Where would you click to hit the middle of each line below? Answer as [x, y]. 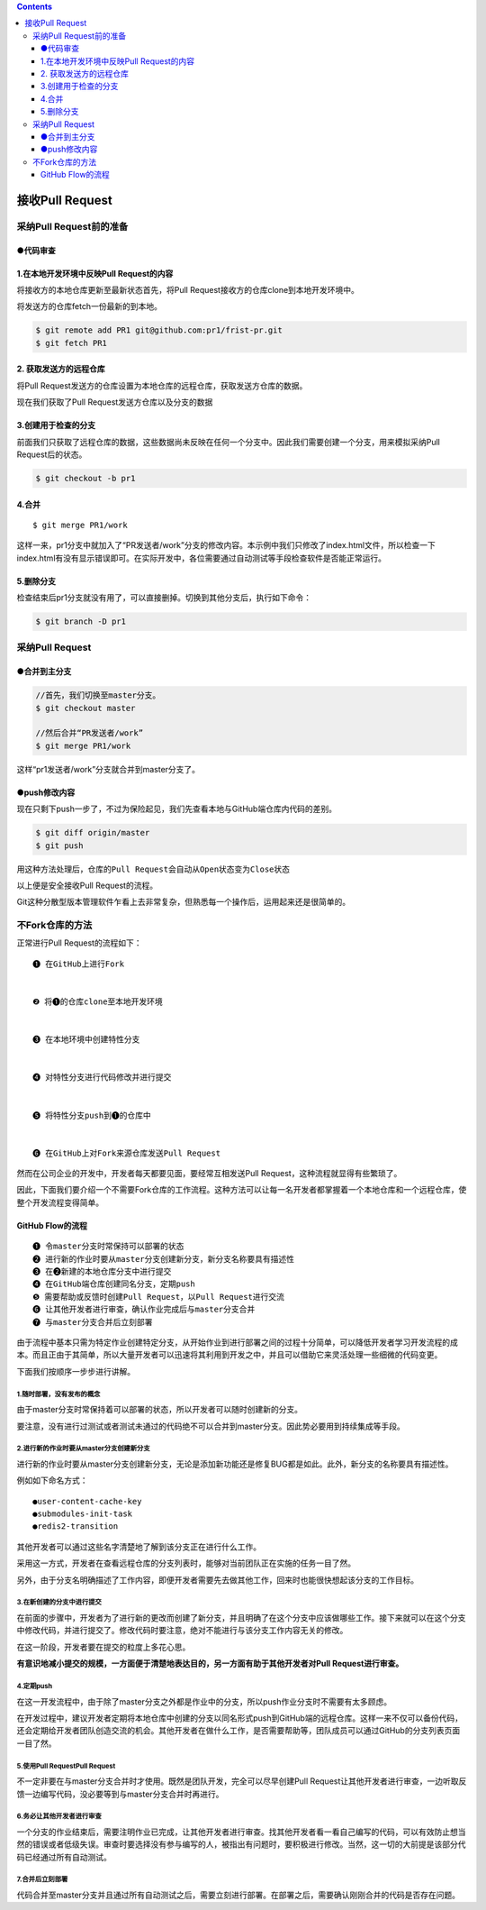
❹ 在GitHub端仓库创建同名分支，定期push [114, 1284]
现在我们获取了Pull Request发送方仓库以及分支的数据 [115, 402]
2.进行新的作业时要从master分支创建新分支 [83, 1448]
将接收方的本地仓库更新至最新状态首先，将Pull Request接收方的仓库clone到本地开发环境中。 [188, 290]
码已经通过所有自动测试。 [64, 1857]
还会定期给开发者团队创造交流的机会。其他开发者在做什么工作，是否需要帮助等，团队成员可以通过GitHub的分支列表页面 [238, 1731]
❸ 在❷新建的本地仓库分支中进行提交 [102, 1272]
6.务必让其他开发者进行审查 [59, 1816]
